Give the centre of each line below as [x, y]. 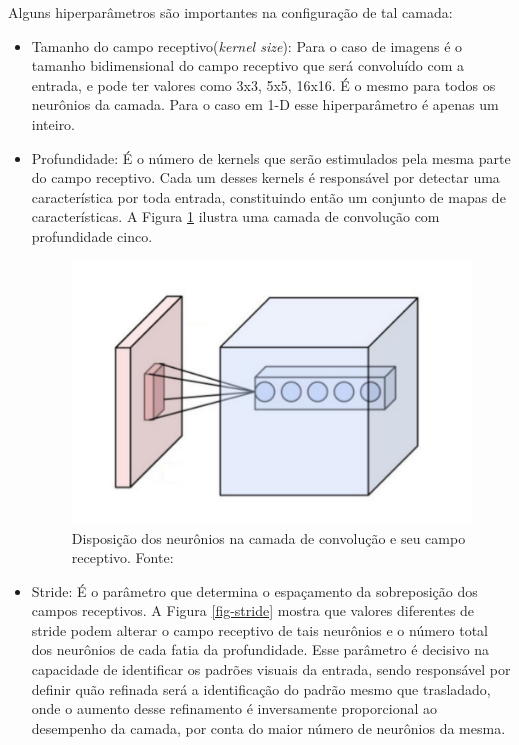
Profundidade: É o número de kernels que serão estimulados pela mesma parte [271, 157]
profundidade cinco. [92, 235]
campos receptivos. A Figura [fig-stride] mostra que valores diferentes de [253, 610]
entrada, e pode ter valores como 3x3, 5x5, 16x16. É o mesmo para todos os [263, 84]
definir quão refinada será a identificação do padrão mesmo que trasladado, [261, 688]
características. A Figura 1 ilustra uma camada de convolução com [235, 216]
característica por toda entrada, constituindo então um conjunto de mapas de [268, 196]
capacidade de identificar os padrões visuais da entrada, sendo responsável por [271, 669]
